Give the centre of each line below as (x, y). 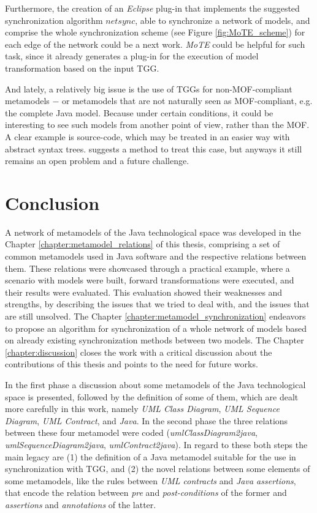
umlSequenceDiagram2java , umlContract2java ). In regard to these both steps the (156, 444)
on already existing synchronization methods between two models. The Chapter (155, 340)
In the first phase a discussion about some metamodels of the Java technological (155, 384)
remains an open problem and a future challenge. (97, 161)
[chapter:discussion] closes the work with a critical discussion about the (139, 352)
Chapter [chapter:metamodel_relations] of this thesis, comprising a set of (143, 244)
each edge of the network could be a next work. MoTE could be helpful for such (155, 44)
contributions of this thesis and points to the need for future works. (132, 364)
